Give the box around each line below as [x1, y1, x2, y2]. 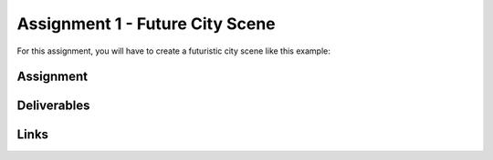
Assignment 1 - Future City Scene [16, 14, 276, 34]
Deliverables [16, 98, 90, 114]
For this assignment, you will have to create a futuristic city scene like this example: [16, 45, 330, 56]
